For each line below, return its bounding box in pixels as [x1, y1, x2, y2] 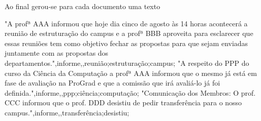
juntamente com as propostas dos [5, 48, 109, 58]
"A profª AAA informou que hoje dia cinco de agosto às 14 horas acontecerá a [5, 18, 248, 28]
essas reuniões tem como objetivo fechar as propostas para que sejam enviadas [5, 37, 248, 48]
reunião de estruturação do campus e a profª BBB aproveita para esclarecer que [5, 28, 253, 38]
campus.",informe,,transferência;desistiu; [5, 107, 129, 117]
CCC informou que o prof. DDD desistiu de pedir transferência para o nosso [5, 97, 242, 108]
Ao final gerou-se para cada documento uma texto [5, 1, 160, 11]
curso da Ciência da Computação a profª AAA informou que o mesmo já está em [5, 67, 257, 78]
